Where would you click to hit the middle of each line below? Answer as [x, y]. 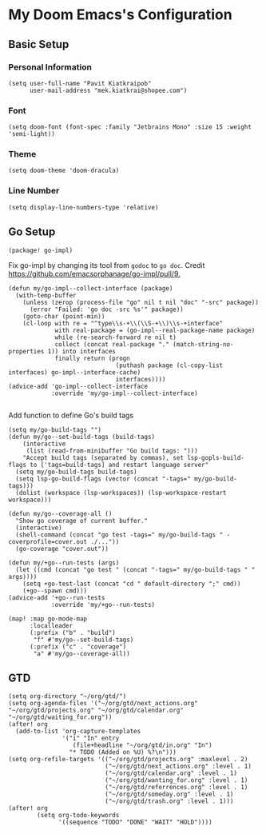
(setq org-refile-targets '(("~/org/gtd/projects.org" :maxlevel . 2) [128, 760]
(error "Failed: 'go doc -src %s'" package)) [106, 309]
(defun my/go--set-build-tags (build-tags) [82, 437]
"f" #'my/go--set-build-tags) [83, 640]
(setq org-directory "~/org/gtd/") [67, 696]
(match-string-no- [203, 344]
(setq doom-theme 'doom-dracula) [64, 171]
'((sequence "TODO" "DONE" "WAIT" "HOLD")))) [136, 822]
